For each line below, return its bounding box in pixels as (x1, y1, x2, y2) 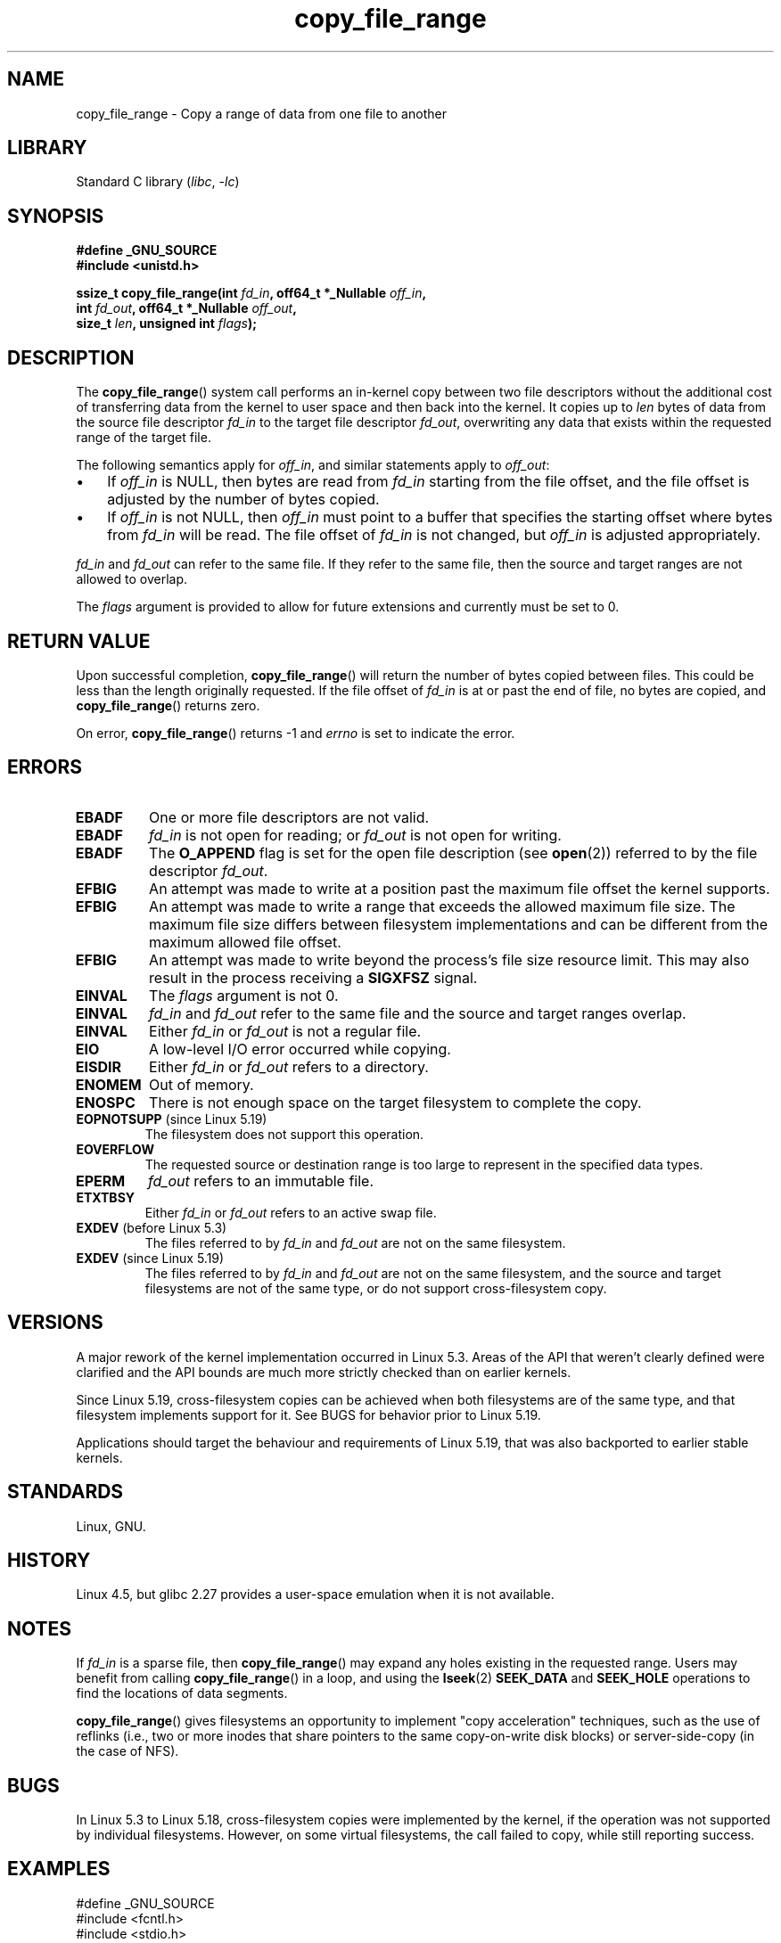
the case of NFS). (76, 1743, 179, 1759)
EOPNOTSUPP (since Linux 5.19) (76, 1111, 267, 1127)
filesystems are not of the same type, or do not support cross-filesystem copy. (144, 1280, 607, 1296)
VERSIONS (7, 1311, 103, 1334)
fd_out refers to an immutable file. (147, 1171, 374, 1190)
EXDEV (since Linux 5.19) (76, 1250, 225, 1266)
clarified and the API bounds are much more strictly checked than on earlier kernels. (76, 1364, 571, 1380)
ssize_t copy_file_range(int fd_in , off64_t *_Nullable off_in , (76, 285, 427, 301)
